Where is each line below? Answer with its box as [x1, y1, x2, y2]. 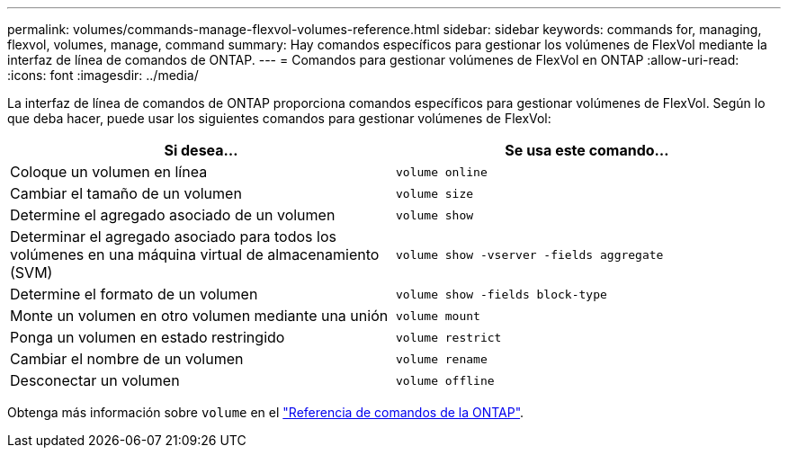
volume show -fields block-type [396, 287, 607, 301]
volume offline [396, 373, 495, 388]
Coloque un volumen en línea [10, 163, 208, 181]
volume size [396, 186, 474, 201]
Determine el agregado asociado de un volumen [10, 206, 336, 224]
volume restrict [396, 330, 502, 344]
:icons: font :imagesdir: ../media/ [7, 67, 199, 83]
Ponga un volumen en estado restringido [10, 328, 285, 346]
